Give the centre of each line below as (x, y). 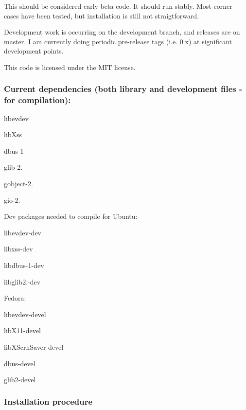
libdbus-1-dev (24, 265)
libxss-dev (18, 249)
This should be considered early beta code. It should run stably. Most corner (118, 6)
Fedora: (15, 298)
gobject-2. (18, 184)
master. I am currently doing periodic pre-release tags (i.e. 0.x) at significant (118, 41)
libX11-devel (22, 330)
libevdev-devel (25, 314)
